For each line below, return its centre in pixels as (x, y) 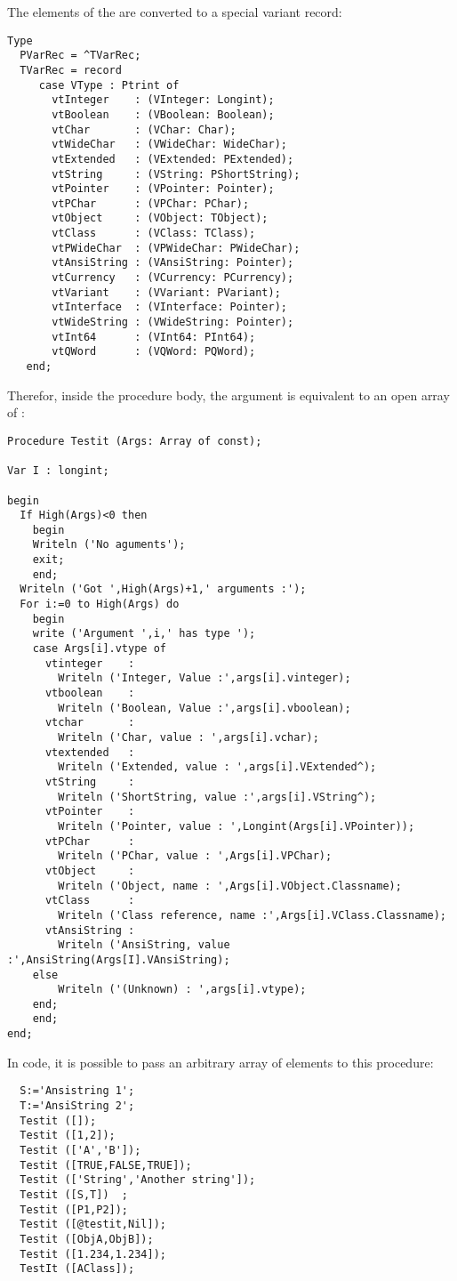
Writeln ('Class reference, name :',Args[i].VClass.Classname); (252, 915)
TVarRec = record (71, 70)
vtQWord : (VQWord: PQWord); (154, 352)
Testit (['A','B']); (80, 1150)
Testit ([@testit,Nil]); (93, 1225)
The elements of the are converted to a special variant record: (175, 12)
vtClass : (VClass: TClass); (154, 234)
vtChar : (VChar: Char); (144, 129)
